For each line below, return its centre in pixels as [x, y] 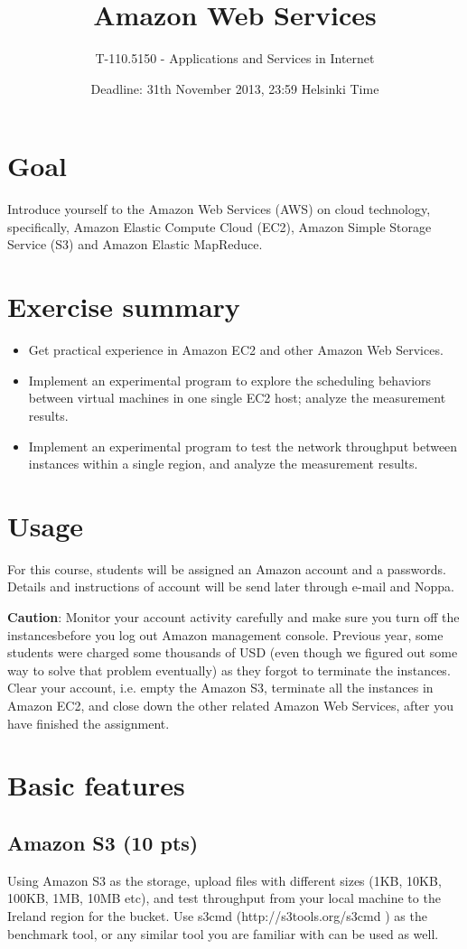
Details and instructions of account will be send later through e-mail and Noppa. [231, 586]
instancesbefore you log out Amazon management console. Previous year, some [225, 634]
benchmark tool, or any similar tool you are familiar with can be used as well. [223, 933]
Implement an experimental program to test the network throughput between [243, 446]
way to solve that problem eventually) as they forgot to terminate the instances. [229, 670]
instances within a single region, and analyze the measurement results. [223, 464]
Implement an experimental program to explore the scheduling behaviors [230, 380]
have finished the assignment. [89, 723]
